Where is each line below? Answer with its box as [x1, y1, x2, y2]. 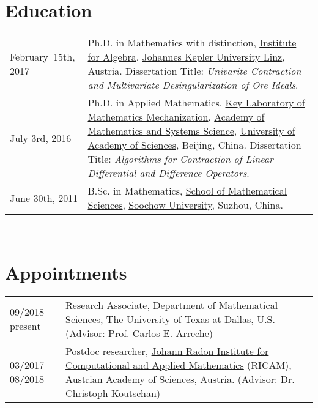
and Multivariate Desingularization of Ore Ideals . [87, 78, 298, 92]
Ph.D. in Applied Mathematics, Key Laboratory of [87, 95, 305, 110]
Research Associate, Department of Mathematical [65, 297, 278, 312]
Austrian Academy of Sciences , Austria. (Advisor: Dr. [65, 371, 295, 386]
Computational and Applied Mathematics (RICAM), [65, 357, 292, 372]
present [10, 319, 41, 333]
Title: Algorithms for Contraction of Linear [87, 152, 273, 166]
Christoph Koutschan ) [65, 385, 161, 400]
